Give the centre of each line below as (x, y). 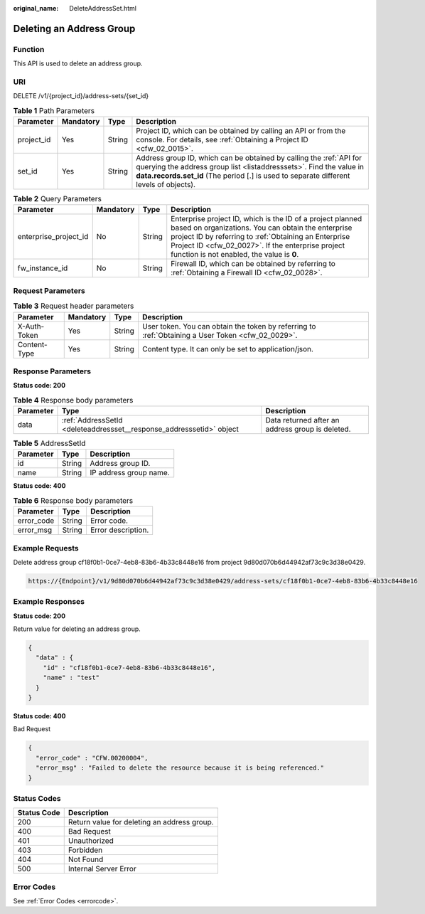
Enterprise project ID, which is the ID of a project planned (267, 219)
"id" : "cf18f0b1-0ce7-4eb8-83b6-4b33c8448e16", (129, 668)
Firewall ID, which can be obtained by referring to (253, 264)
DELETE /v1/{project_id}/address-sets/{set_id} (81, 96)
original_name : (36, 8)
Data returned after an (302, 420)
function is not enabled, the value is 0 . (235, 255)
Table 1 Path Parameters (54, 110)
